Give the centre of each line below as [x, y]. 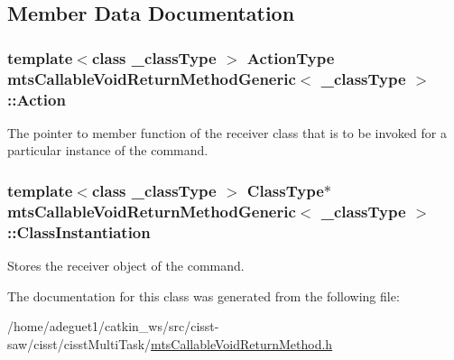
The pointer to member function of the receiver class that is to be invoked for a [227, 132]
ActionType [291, 57]
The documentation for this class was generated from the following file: [204, 295]
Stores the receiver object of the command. [126, 266]
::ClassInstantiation [79, 231]
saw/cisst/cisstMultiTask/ [79, 343]
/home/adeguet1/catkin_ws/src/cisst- [113, 326]
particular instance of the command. [108, 150]
